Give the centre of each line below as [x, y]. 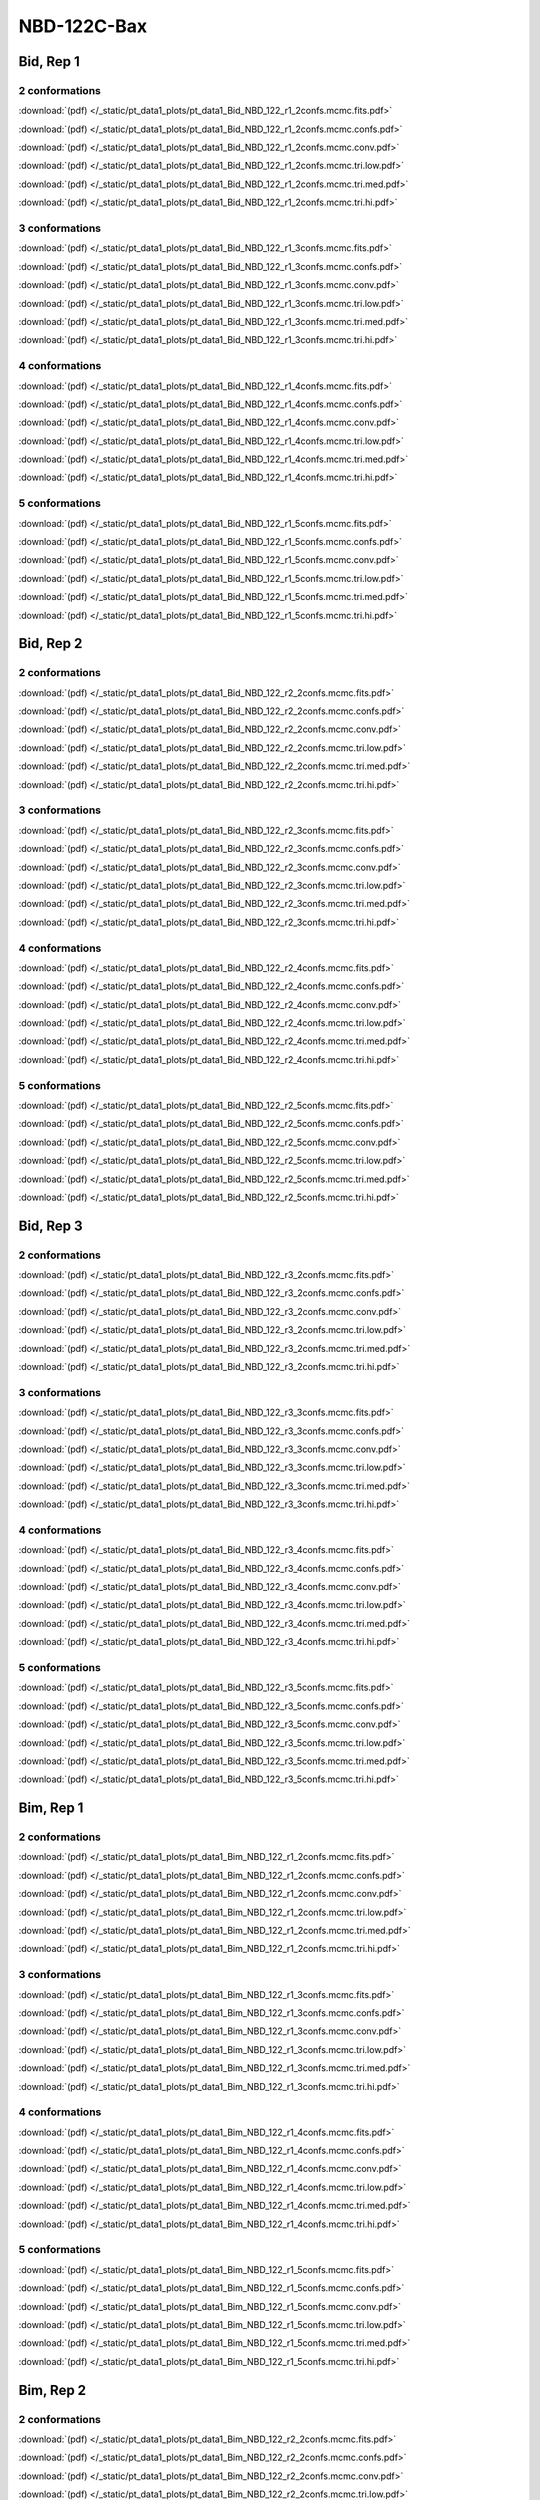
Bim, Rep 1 [51, 1808]
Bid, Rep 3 [50, 1225]
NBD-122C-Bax [83, 26]
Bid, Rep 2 [50, 643]
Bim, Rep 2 [52, 2390]
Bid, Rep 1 [49, 61]
